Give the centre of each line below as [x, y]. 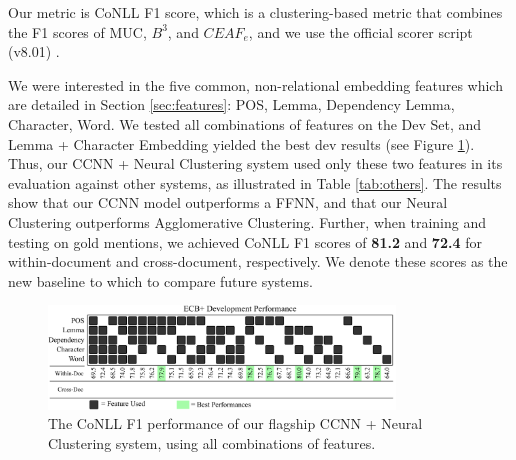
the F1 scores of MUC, [77, 31]
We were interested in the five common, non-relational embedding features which [255, 84]
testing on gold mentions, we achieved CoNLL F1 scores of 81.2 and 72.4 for [245, 241]
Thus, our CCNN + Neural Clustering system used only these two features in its [255, 163]
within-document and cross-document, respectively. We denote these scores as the [258, 261]
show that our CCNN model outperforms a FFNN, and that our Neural [228, 202]
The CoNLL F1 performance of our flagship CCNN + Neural [235, 423]
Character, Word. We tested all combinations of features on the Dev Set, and [245, 123]
